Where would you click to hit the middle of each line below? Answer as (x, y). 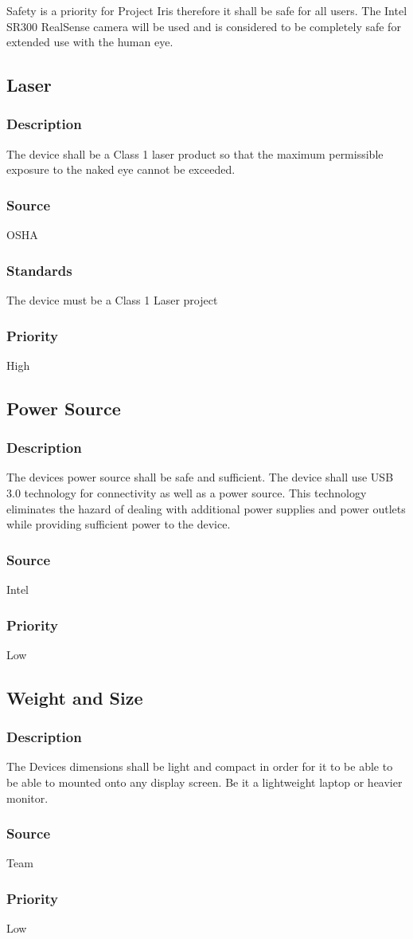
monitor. (27, 798)
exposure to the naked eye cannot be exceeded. (121, 169)
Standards (39, 270)
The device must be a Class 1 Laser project (112, 300)
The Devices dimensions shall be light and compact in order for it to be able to (200, 766)
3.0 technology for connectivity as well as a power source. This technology (187, 493)
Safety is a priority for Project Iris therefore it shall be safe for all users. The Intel (207, 10)
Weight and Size (75, 697)
